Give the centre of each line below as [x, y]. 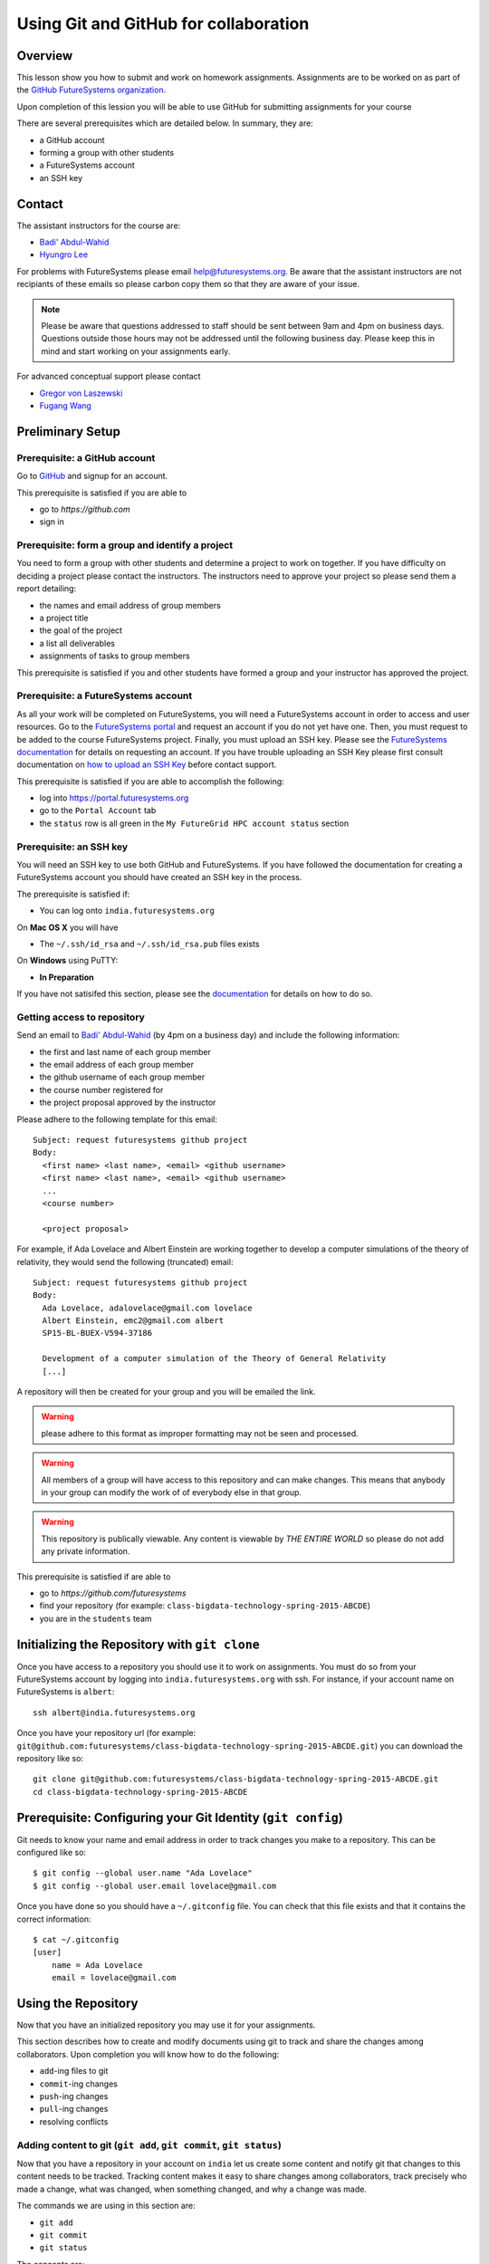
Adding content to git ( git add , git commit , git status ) [149, 2144]
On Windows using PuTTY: [67, 961]
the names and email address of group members [130, 605]
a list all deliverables [77, 643]
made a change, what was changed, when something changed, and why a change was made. [192, 2189]
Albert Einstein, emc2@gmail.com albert [133, 1321]
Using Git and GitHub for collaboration [163, 24]
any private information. [86, 1551]
